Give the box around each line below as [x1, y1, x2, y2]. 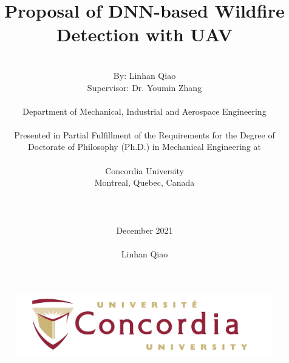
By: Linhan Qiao [113, 69, 176, 81]
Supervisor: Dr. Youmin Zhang [87, 81, 202, 93]
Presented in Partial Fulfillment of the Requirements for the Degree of [14, 128, 275, 141]
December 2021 [116, 223, 173, 236]
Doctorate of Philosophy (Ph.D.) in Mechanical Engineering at [28, 140, 261, 153]
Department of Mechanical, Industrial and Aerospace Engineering [22, 104, 267, 117]
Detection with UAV [56, 22, 233, 47]
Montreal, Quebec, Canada [94, 176, 195, 189]
